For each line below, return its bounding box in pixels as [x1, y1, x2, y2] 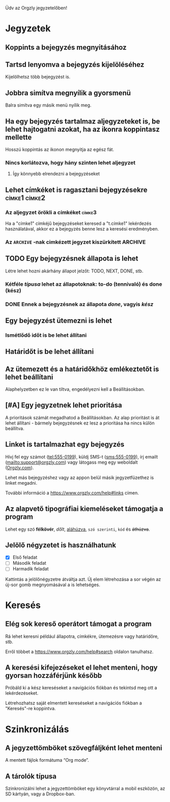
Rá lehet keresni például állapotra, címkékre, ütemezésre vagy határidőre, [5, 633, 159, 639]
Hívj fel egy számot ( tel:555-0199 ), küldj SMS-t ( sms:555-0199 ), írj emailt [5, 454, 158, 460]
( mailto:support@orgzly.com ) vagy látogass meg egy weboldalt [5, 459, 138, 465]
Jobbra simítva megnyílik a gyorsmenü [5, 88, 131, 97]
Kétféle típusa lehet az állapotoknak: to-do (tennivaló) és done [5, 281, 162, 288]
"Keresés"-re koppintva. [5, 706, 56, 712]
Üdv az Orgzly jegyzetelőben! [5, 5, 67, 11]
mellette [5, 133, 32, 141]
